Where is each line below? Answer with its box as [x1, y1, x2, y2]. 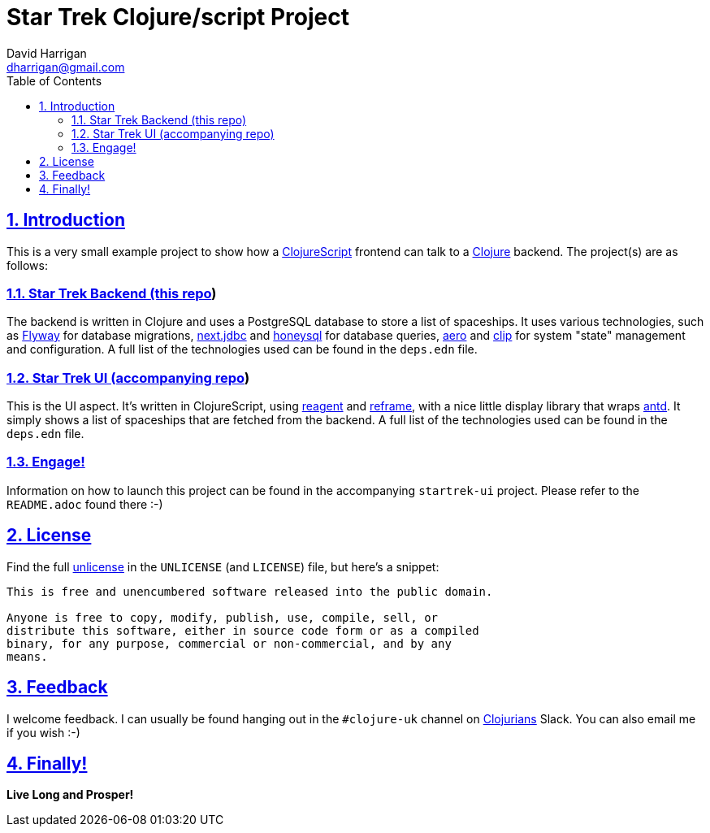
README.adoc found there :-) [6, 497, 163, 511]
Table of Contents [6, 73, 102, 88]
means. [6, 649, 48, 663]
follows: [6, 258, 48, 272]
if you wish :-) [6, 725, 80, 740]
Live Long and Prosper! [6, 787, 134, 802]
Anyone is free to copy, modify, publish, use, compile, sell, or [6, 610, 439, 624]
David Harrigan [6, 46, 87, 60]
